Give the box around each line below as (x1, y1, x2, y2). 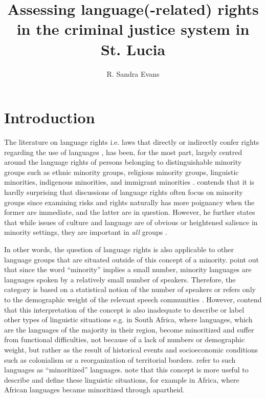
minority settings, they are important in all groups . (4, 227, 167, 237)
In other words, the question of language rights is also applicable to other (4, 244, 234, 254)
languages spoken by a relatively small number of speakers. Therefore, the (4, 274, 236, 284)
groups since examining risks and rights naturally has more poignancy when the (4, 196, 255, 207)
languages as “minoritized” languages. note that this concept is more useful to (4, 364, 249, 375)
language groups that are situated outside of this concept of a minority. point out (4, 254, 259, 264)
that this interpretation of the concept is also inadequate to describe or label (4, 304, 245, 315)
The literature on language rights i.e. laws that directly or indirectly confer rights (4, 137, 259, 147)
